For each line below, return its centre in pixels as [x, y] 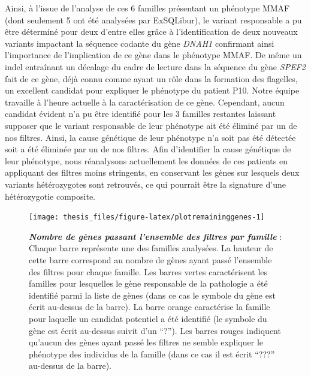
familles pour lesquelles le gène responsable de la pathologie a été [148, 283]
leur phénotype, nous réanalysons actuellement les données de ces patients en [146, 160]
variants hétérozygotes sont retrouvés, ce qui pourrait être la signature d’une [145, 184]
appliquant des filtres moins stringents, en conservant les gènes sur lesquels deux [152, 172]
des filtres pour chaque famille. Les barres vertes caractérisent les [148, 271]
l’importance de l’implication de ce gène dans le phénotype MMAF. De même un [153, 55]
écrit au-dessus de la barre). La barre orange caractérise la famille [150, 307]
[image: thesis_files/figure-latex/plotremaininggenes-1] [147, 217]
